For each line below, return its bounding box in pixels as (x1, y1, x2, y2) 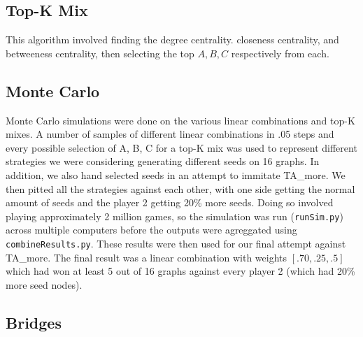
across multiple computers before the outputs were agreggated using (6, 222, 297, 237)
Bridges (6, 311, 62, 333)
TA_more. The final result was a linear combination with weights (6, 250, 287, 264)
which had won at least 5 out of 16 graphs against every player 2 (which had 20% (6, 264, 355, 278)
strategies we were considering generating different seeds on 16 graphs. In (6, 154, 320, 168)
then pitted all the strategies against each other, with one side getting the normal (6, 181, 355, 196)
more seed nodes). (6, 277, 83, 292)
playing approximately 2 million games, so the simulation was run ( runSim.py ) (6, 208, 343, 223)
